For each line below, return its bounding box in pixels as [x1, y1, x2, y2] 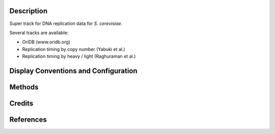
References [9, 115, 47, 124]
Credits [9, 99, 34, 108]
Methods [9, 83, 39, 91]
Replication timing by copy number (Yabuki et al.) [22, 46, 126, 52]
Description [9, 7, 48, 15]
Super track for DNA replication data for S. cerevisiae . [9, 20, 123, 26]
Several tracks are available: [9, 30, 69, 36]
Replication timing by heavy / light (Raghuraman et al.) [22, 53, 136, 60]
